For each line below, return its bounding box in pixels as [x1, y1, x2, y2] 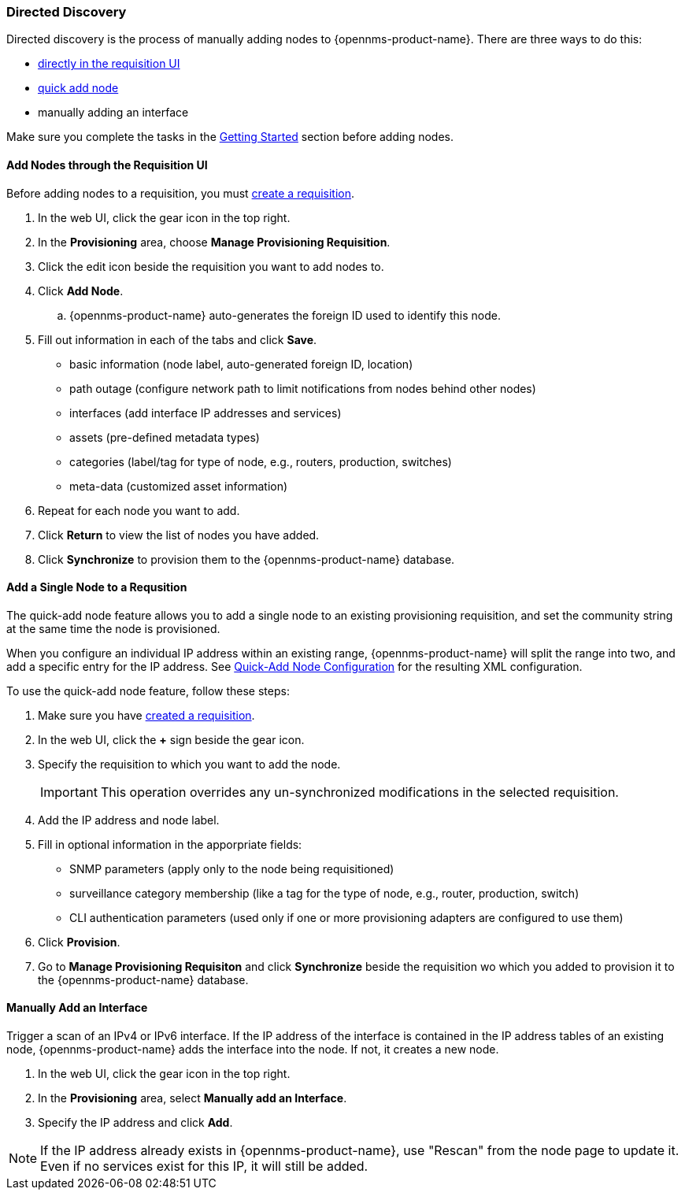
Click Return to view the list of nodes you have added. [38, 528, 320, 542]
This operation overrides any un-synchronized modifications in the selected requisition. [100, 783, 619, 800]
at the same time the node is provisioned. [6, 621, 220, 635]
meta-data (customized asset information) [69, 479, 288, 493]
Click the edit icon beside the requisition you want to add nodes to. [38, 259, 384, 273]
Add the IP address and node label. [38, 813, 220, 827]
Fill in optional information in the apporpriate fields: [38, 837, 302, 851]
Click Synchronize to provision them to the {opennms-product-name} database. [38, 552, 455, 566]
